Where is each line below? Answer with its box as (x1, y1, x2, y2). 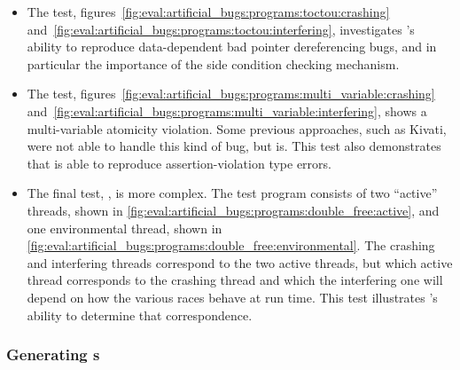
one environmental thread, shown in (27, 218, 222, 237)
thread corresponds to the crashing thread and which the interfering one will (27, 271, 443, 289)
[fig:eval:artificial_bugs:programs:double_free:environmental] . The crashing (27, 236, 435, 255)
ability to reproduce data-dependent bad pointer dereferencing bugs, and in (27, 37, 437, 56)
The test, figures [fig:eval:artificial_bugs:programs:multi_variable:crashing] (27, 84, 435, 103)
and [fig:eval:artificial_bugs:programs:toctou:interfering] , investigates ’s (27, 20, 415, 38)
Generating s (6, 343, 100, 366)
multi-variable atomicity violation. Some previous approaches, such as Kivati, (27, 119, 447, 138)
